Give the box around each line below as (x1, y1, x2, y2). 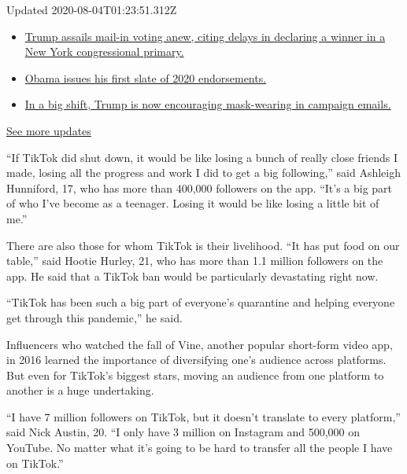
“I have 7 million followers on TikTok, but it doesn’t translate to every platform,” (6, 408, 401, 424)
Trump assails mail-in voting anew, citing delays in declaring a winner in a (24, 28, 386, 44)
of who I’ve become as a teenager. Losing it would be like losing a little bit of (6, 195, 379, 211)
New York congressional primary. (24, 43, 184, 60)
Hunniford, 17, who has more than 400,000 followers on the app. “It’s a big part (6, 179, 393, 196)
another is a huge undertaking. (6, 382, 154, 399)
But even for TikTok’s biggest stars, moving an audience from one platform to (6, 366, 384, 383)
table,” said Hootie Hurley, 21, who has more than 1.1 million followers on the (6, 252, 383, 269)
